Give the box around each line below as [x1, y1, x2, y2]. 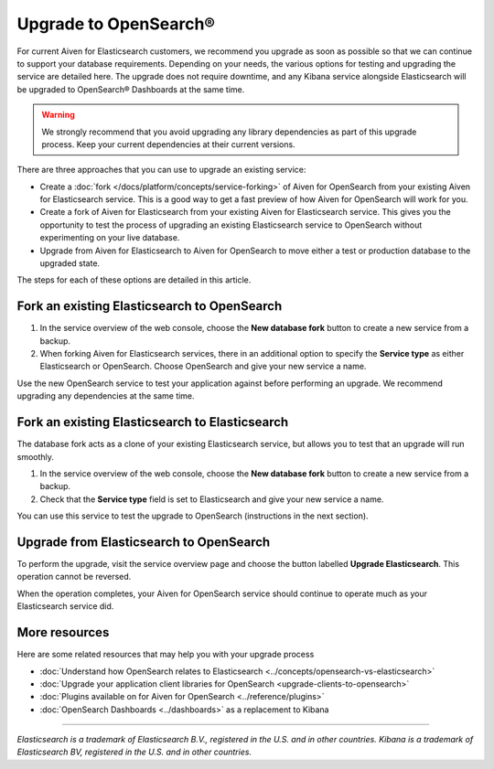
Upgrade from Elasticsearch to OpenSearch [16, 534, 271, 550]
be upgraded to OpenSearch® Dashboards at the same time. [16, 83, 245, 95]
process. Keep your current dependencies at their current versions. [41, 138, 296, 150]
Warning [41, 110, 75, 121]
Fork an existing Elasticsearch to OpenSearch [16, 298, 283, 315]
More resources [16, 625, 110, 640]
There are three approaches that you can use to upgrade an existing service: [16, 165, 306, 176]
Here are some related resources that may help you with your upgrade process [16, 649, 315, 660]
